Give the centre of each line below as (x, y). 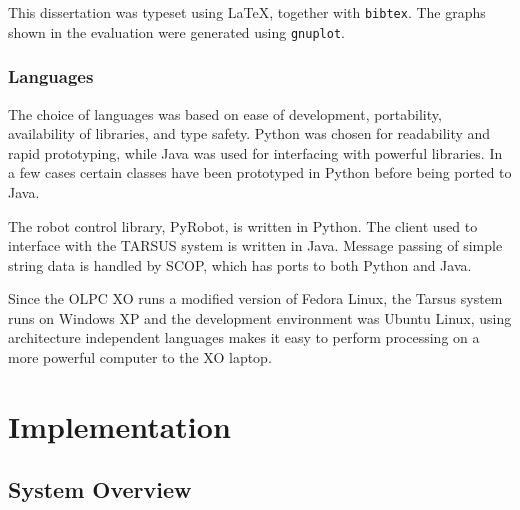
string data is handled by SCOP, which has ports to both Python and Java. (240, 264)
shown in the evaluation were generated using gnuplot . (176, 31)
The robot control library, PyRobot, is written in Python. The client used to (243, 225)
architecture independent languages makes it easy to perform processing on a (244, 337)
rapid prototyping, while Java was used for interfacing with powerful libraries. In (255, 152)
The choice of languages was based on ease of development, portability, (225, 113)
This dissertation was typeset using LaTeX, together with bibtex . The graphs (247, 12)
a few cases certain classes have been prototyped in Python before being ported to (260, 172)
